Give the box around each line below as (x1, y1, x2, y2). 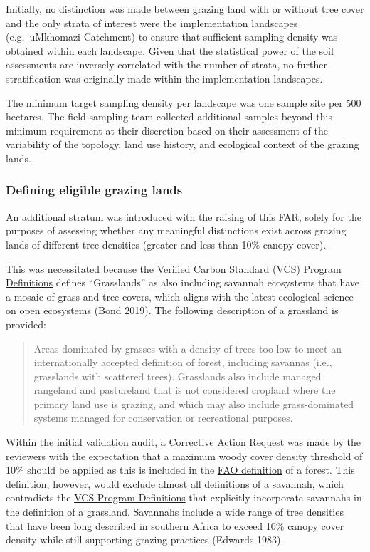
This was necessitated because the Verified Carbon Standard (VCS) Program (6, 261, 342, 276)
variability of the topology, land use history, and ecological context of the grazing (6, 137, 359, 152)
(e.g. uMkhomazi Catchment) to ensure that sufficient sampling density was (6, 29, 338, 44)
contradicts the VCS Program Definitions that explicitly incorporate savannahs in (6, 490, 362, 505)
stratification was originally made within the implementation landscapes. (6, 71, 323, 85)
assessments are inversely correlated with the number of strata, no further (6, 57, 327, 72)
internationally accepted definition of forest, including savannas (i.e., (33, 355, 332, 370)
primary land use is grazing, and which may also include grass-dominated (33, 396, 354, 411)
